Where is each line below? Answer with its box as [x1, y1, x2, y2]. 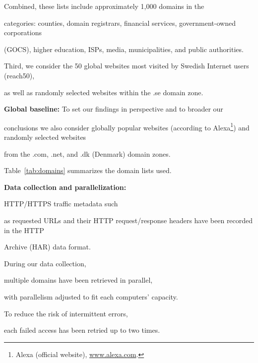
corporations [4, 27, 42, 38]
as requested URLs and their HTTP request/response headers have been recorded [4, 215, 253, 225]
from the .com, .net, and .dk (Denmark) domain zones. [4, 148, 171, 159]
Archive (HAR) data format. [4, 242, 91, 252]
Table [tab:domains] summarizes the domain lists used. [4, 165, 172, 176]
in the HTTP [4, 225, 44, 235]
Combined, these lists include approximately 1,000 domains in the [4, 1, 204, 11]
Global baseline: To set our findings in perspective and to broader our [4, 104, 223, 114]
